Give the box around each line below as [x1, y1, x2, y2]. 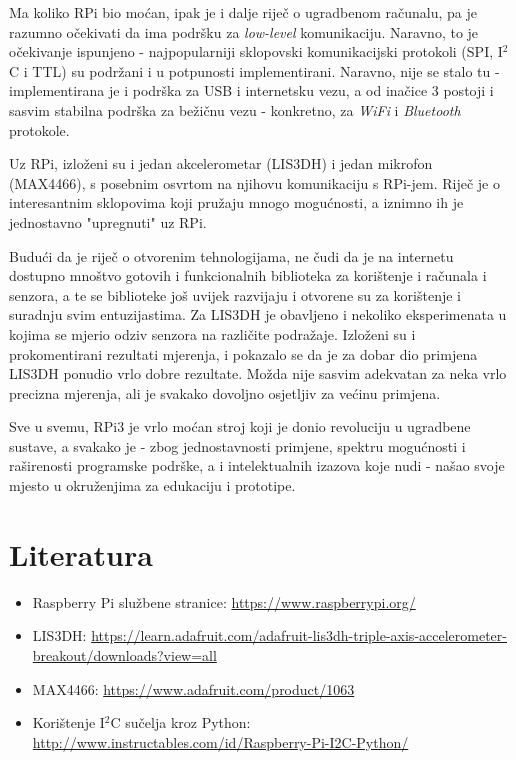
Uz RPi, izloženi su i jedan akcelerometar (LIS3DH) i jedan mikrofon [9, 153, 433, 174]
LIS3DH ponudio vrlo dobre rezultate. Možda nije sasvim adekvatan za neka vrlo [9, 363, 507, 384]
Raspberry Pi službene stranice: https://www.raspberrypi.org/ [32, 591, 416, 612]
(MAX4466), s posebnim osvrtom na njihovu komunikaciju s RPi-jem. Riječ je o [9, 172, 500, 193]
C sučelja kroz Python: [110, 712, 251, 733]
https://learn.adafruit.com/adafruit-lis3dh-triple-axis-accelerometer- [91, 625, 507, 646]
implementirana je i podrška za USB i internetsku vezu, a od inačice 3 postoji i [9, 80, 494, 101]
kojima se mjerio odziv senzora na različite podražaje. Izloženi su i [9, 323, 416, 344]
